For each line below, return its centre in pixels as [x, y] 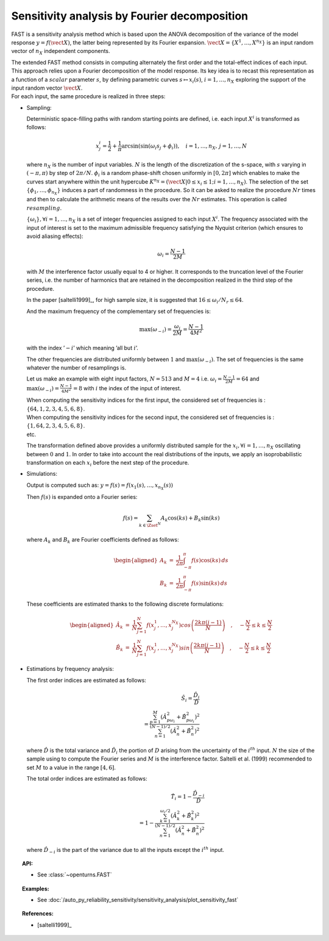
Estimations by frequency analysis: [70, 669]
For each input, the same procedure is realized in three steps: [88, 96]
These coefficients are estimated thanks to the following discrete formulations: [125, 604]
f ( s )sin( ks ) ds [209, 583]
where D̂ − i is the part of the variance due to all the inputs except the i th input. [126, 850]
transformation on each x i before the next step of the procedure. [108, 463]
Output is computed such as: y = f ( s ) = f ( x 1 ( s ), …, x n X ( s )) [100, 486]
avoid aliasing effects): [55, 236]
